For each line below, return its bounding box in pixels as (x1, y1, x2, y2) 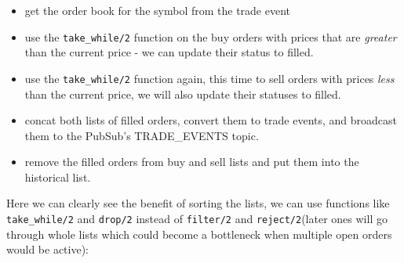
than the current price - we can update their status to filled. (24, 44, 314, 60)
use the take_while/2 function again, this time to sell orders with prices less (24, 70, 395, 86)
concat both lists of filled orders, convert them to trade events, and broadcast (24, 112, 398, 128)
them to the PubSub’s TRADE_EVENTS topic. (24, 127, 259, 143)
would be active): (6, 241, 89, 258)
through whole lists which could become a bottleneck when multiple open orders (6, 225, 392, 242)
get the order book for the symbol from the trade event (24, 2, 291, 18)
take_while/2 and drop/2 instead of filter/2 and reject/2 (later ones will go (6, 211, 388, 227)
